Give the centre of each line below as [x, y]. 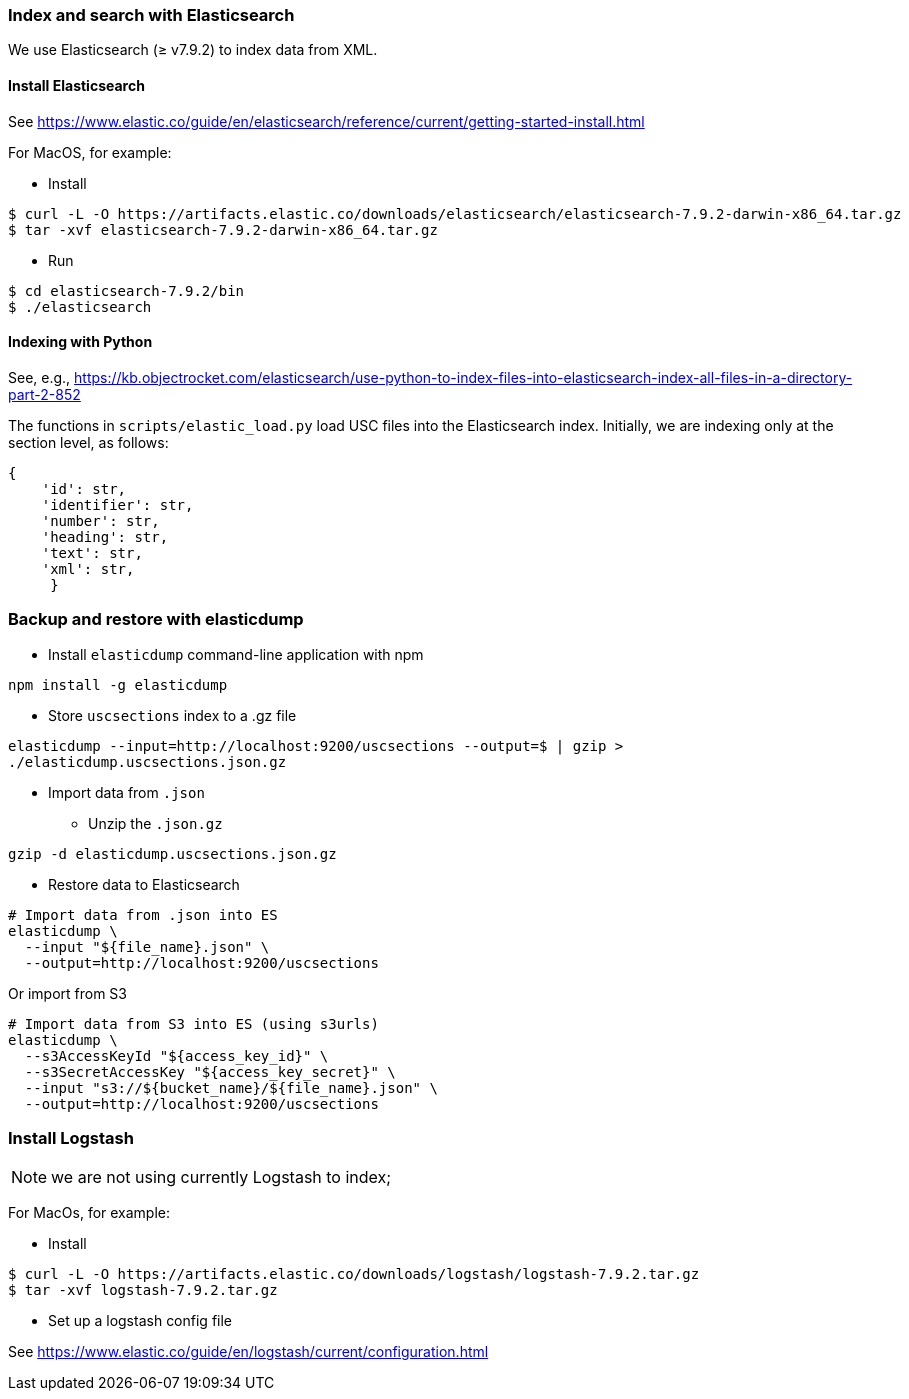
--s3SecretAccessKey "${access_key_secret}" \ [210, 1071]
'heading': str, [105, 536]
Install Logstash [71, 1137]
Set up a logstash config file [140, 1321]
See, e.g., [39, 377]
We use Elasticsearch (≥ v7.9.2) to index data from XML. [193, 50]
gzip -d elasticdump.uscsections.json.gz [172, 853]
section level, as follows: [88, 442]
